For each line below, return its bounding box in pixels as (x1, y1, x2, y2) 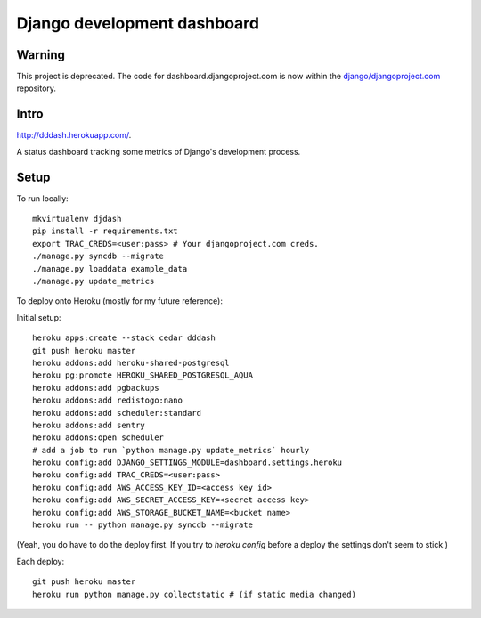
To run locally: (16, 192, 69, 204)
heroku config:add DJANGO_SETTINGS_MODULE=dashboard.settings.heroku (32, 458, 343, 468)
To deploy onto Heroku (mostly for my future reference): (16, 296, 223, 306)
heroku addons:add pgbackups (32, 383, 159, 393)
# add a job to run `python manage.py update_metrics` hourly (32, 445, 310, 455)
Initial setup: (16, 312, 61, 322)
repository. (16, 83, 57, 94)
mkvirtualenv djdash (32, 214, 122, 224)
